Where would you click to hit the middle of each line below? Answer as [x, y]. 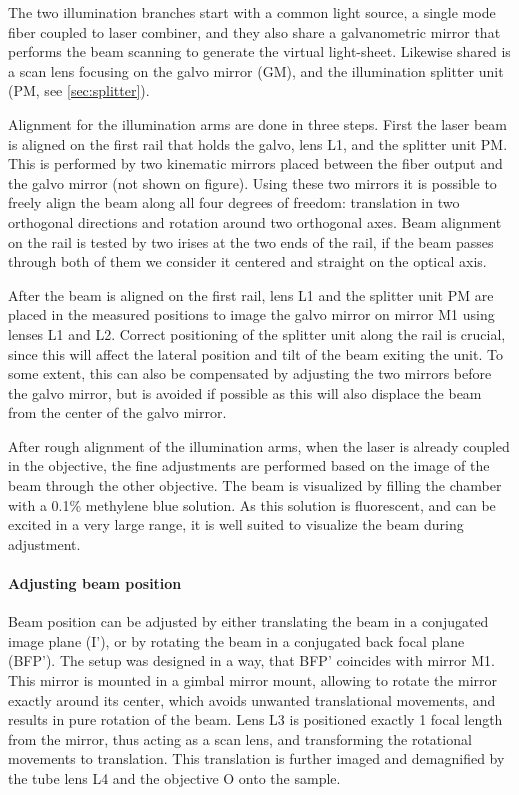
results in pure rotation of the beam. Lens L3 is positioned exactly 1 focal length [255, 719]
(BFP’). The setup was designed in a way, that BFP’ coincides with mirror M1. [251, 660]
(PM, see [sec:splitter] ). [79, 90]
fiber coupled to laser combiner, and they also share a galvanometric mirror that [254, 31]
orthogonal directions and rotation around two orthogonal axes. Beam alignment [255, 221]
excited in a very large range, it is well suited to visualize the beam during [236, 524]
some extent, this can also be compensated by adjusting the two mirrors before [250, 373]
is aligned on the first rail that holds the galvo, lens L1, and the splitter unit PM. [258, 143]
